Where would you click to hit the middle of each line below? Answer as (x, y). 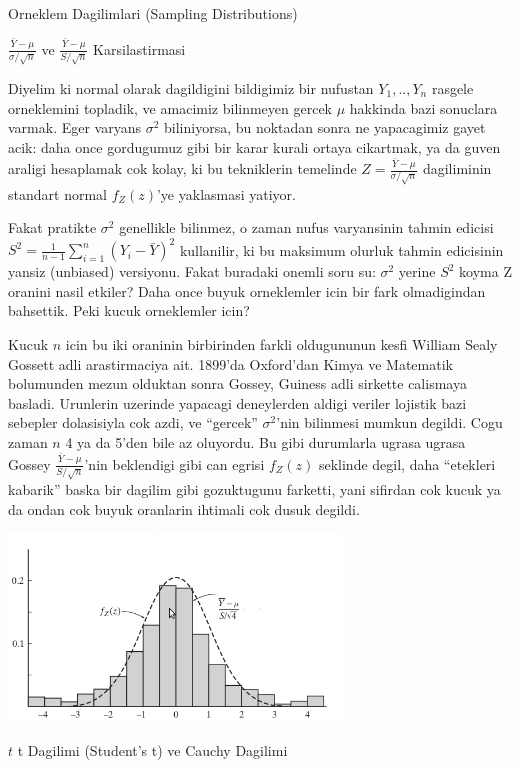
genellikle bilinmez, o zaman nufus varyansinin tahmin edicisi (306, 227)
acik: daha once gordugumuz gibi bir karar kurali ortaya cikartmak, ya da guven (254, 146)
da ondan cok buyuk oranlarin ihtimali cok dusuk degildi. (184, 508)
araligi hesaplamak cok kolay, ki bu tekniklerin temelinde (182, 168)
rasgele (452, 87)
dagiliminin (457, 168)
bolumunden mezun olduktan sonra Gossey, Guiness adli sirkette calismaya (237, 383)
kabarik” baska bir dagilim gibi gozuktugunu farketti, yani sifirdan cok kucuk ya (254, 488)
